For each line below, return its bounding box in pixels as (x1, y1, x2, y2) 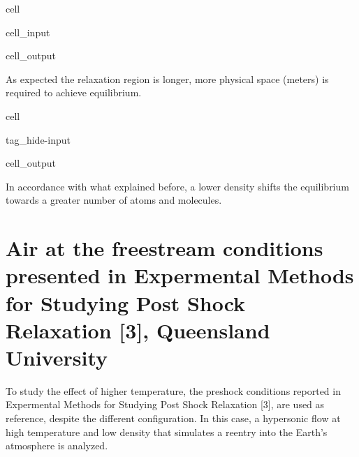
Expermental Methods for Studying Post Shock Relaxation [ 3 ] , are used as (6, 397, 325, 412)
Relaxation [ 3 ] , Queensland (6, 315, 270, 344)
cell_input (6, 24, 50, 39)
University (6, 343, 108, 371)
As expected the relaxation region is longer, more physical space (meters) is (6, 71, 329, 86)
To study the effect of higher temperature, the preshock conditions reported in (6, 383, 341, 398)
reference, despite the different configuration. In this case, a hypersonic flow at (6, 411, 341, 425)
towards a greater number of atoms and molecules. (6, 193, 222, 207)
